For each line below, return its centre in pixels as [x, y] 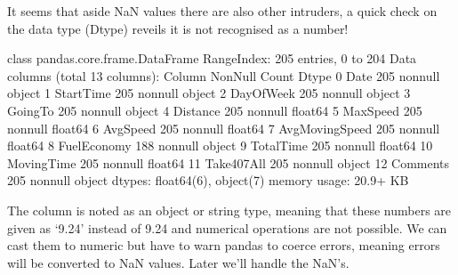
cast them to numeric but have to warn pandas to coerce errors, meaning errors [224, 245]
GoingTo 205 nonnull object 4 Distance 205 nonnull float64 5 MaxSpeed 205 [215, 110]
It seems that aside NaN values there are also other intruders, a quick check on [222, 11]
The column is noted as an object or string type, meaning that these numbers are [229, 210]
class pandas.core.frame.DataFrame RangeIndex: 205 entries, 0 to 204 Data [212, 58]
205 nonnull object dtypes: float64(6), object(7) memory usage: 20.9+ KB [208, 180]
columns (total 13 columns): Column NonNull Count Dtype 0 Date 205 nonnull [224, 75]
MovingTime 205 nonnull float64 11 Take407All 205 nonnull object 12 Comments [229, 162]
